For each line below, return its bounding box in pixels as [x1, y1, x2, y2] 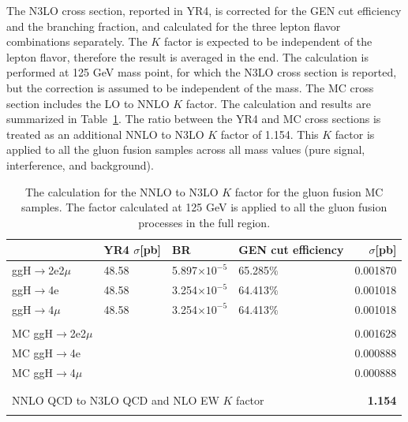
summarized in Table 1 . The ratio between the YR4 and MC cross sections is [6, 110, 381, 127]
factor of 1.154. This [220, 125, 319, 142]
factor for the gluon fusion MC [234, 183, 384, 200]
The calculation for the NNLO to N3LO [24, 183, 219, 200]
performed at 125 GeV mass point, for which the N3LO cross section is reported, [6, 64, 397, 80]
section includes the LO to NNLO [6, 95, 170, 111]
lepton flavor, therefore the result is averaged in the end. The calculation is [6, 48, 369, 65]
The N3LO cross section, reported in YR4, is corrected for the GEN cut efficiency [6, 2, 402, 18]
